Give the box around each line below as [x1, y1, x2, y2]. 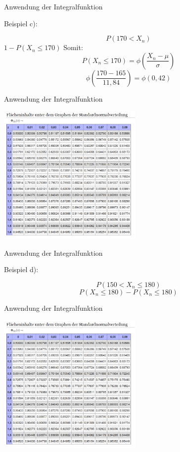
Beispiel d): [4, 264, 39, 275]
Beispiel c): [4, 18, 38, 28]
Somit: [63, 42, 83, 53]
